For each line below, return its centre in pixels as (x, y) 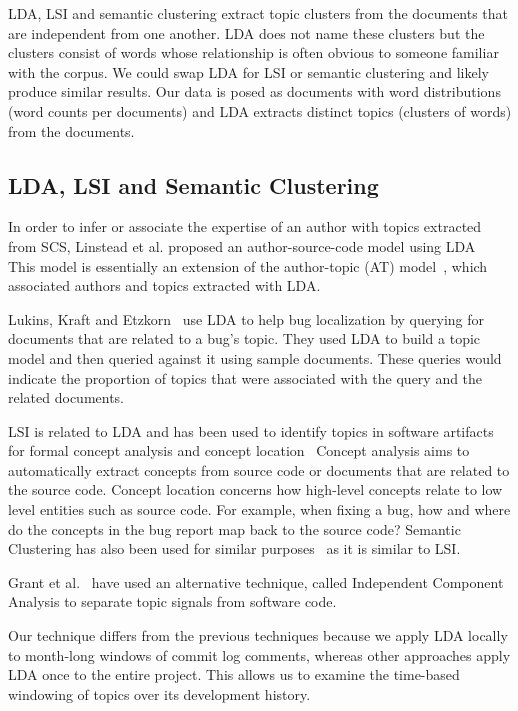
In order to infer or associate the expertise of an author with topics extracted (245, 226)
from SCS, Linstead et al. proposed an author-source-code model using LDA (242, 245)
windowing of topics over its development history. (159, 693)
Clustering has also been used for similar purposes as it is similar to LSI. (234, 548)
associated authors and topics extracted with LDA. (164, 285)
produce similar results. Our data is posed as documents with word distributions (254, 91)
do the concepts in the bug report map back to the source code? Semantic (234, 528)
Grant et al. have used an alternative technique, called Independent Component (256, 581)
